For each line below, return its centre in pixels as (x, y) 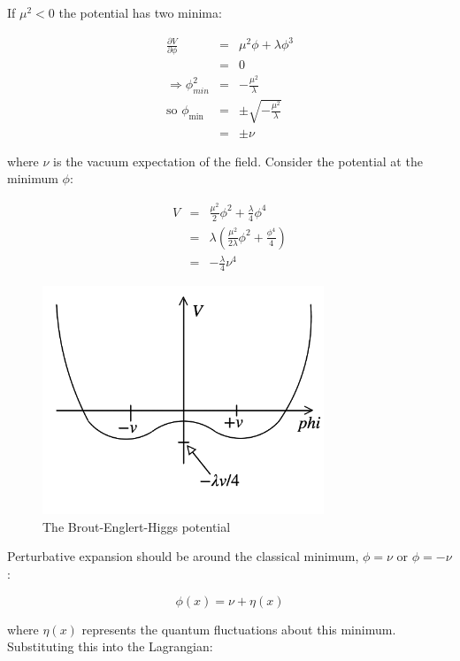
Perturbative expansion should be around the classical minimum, (183, 556)
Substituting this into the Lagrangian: (110, 646)
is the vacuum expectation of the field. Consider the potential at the (238, 161)
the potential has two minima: (140, 12)
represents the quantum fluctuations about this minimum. (239, 629)
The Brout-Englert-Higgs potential (137, 526)
